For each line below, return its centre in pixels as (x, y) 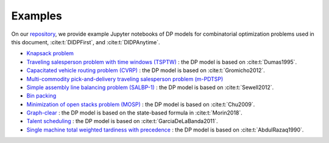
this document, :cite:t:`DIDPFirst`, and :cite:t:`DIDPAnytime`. (86, 42)
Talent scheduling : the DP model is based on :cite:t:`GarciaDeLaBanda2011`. (122, 121)
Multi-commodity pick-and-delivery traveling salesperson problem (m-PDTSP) (125, 79)
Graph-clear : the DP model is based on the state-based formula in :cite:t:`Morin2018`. (135, 113)
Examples (37, 16)
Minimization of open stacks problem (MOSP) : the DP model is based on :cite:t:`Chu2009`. (141, 104)
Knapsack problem (50, 53)
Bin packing (41, 96)
